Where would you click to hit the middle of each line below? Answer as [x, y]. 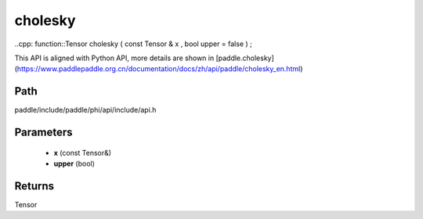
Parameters [43, 133]
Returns [34, 186]
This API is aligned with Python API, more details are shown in [114, 58]
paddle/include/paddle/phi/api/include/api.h [85, 110]
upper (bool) [74, 163]
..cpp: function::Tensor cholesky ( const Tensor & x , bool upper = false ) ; [133, 44]
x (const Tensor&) [83, 153]
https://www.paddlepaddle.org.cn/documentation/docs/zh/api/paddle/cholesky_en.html [159, 69]
